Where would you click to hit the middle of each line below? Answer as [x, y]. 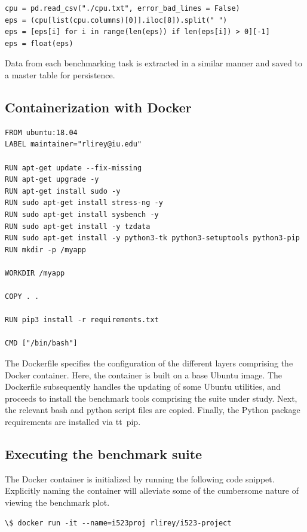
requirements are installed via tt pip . [73, 422]
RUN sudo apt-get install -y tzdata [78, 226]
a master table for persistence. [60, 74]
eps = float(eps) [39, 43]
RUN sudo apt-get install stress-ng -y [84, 203]
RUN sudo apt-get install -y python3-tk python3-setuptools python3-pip [152, 238]
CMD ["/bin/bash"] [41, 343]
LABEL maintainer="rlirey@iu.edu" [73, 144]
